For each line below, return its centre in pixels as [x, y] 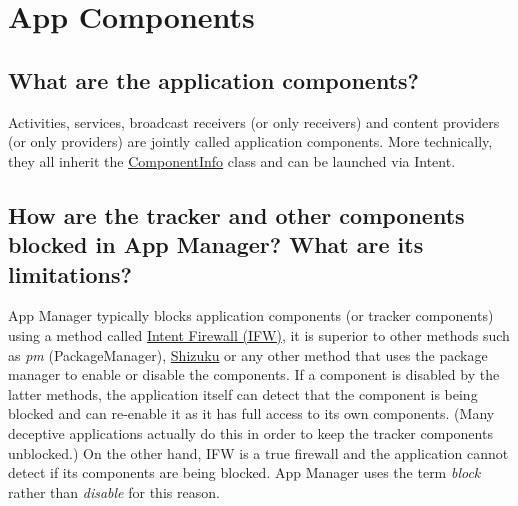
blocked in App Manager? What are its [216, 244]
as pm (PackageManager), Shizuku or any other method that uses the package [248, 354]
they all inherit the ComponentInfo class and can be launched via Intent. [232, 160]
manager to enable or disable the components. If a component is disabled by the [254, 374]
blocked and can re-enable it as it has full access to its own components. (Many [251, 413]
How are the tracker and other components [236, 214]
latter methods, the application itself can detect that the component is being [243, 393]
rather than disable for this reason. [114, 491]
